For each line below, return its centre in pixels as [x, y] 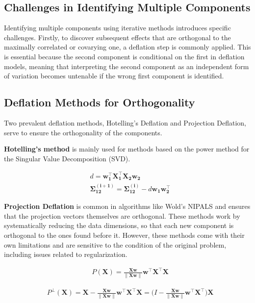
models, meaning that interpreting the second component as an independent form [127, 66]
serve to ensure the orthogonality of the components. [83, 132]
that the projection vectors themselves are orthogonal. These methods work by [122, 215]
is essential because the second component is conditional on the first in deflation [124, 56]
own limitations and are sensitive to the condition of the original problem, [115, 244]
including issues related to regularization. [66, 254]
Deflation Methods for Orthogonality [100, 102]
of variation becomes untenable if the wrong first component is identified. [114, 76]
